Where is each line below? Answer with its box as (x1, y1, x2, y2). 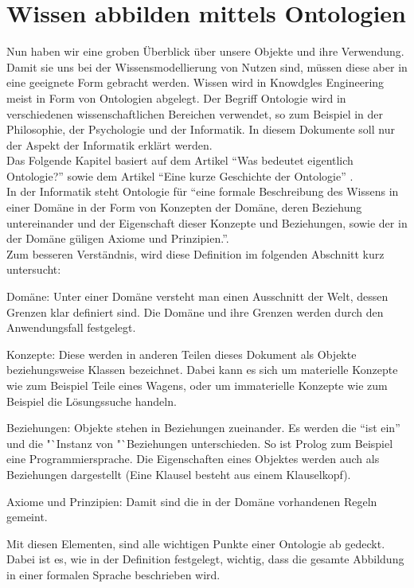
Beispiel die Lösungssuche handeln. (6, 392, 177, 409)
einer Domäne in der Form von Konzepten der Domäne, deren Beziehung (6, 199, 362, 216)
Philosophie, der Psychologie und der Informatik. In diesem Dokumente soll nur (6, 121, 395, 138)
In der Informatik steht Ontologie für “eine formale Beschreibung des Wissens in (6, 183, 399, 200)
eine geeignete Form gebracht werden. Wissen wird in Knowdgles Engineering (6, 74, 385, 91)
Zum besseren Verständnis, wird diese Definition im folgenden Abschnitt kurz (6, 245, 385, 262)
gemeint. (6, 508, 48, 525)
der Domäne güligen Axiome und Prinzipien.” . (6, 230, 229, 247)
